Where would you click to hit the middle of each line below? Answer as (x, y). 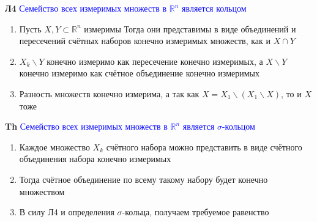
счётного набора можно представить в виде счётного (204, 146)
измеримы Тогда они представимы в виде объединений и (190, 28)
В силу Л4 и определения (67, 212)
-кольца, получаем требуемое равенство (196, 212)
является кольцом (214, 8)
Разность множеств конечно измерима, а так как (109, 93)
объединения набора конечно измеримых (95, 159)
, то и (291, 93)
